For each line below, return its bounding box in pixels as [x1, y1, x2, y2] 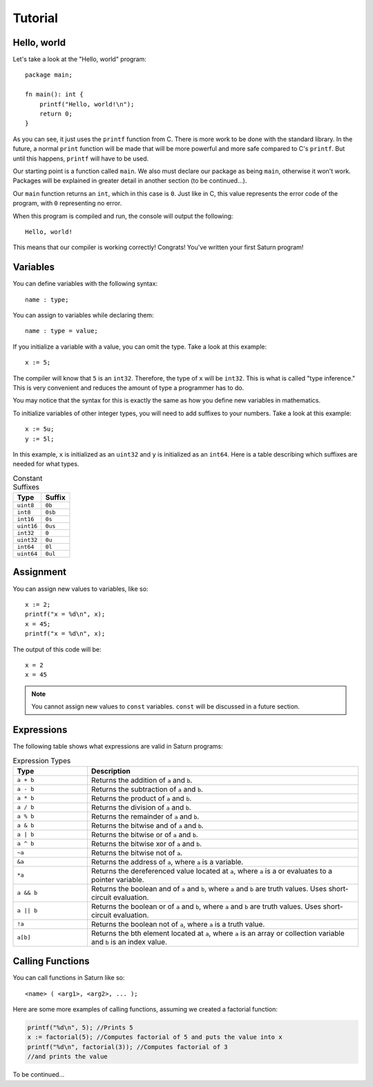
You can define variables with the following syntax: [12, 280, 158, 288]
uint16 [17, 522, 38, 530]
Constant [12, 473, 43, 483]
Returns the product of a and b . [90, 793, 192, 803]
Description [90, 766, 131, 776]
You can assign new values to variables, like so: [12, 585, 149, 593]
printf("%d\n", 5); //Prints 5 [27, 1024, 134, 1032]
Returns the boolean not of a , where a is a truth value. [90, 919, 265, 929]
